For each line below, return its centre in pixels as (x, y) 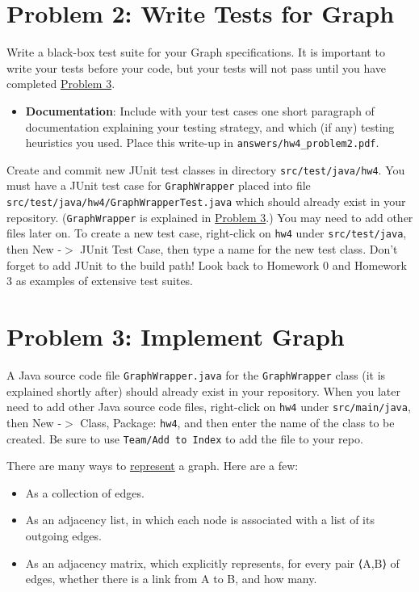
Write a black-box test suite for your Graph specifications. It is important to (196, 52)
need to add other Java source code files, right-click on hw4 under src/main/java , (209, 407)
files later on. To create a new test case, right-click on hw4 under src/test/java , (207, 233)
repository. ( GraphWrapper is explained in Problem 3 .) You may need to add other (210, 217)
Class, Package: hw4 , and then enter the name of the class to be (237, 422)
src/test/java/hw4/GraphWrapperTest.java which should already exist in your (206, 202)
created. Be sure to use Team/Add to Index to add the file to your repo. (185, 438)
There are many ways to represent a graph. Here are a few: (153, 466)
